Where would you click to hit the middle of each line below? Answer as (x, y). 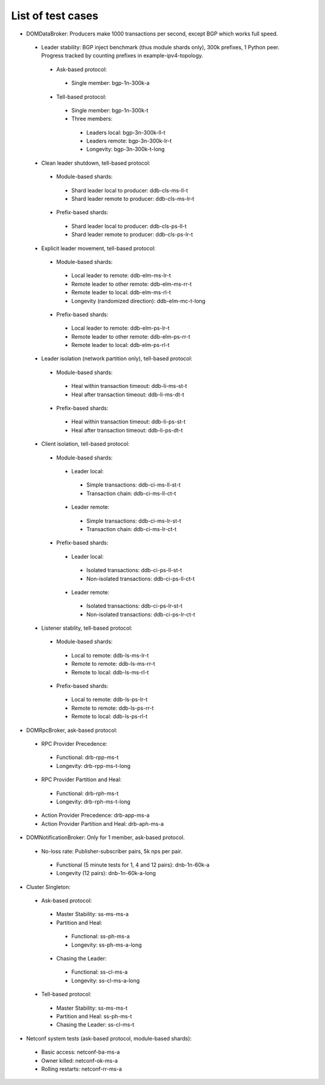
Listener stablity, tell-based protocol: (87, 628)
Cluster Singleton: (48, 887)
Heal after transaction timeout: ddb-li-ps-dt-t (127, 430)
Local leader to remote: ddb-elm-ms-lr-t (121, 275)
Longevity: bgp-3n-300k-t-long (125, 149)
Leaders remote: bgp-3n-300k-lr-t (129, 141)
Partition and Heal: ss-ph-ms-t (94, 1016)
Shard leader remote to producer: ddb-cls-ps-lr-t (132, 235)
